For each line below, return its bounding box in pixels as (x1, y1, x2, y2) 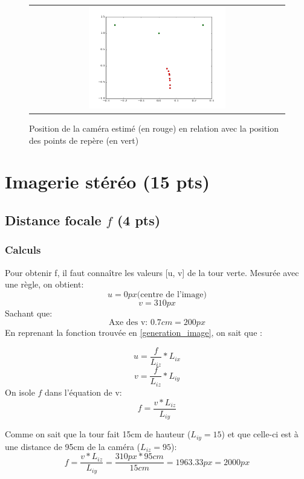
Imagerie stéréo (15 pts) (5, 169, 210, 194)
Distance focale (5, 210, 102, 229)
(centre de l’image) (137, 290, 207, 299)
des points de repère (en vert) (29, 133, 139, 146)
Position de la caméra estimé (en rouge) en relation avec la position (29, 121, 279, 134)
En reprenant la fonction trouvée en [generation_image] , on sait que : (5, 326, 262, 339)
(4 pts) (117, 210, 161, 229)
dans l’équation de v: (45, 385, 122, 398)
